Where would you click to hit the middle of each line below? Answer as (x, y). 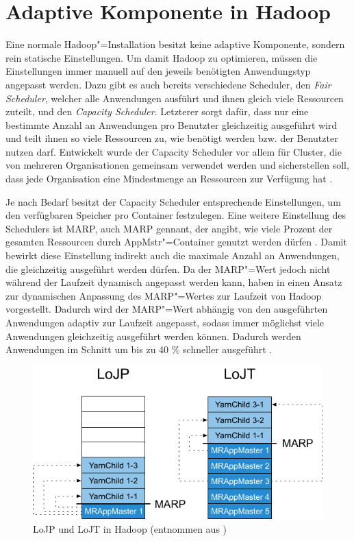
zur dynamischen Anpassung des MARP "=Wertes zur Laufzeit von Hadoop (164, 295)
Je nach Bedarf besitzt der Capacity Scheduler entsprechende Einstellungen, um (173, 201)
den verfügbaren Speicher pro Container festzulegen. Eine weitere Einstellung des (176, 215)
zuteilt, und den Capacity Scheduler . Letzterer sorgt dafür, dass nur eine (157, 111)
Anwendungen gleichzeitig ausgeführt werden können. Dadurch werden (153, 336)
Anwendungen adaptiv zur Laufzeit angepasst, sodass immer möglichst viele (165, 322)
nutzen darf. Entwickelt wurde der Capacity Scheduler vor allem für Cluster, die (174, 151)
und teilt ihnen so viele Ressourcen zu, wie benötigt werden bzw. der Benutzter (172, 138)
